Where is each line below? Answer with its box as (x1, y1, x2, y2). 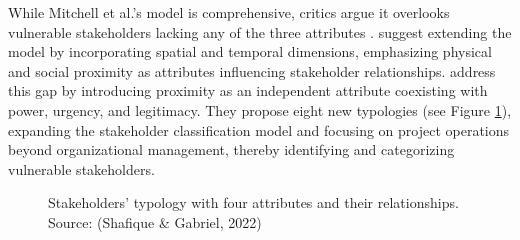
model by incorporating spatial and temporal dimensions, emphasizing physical (8, 41, 492, 62)
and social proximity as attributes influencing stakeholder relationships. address (8, 60, 496, 81)
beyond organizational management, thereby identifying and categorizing (8, 139, 455, 160)
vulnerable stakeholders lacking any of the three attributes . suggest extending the (8, 21, 512, 42)
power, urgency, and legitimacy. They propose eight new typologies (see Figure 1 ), (8, 99, 512, 120)
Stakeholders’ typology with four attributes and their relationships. (48, 192, 459, 213)
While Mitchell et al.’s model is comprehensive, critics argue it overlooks (8, 2, 450, 22)
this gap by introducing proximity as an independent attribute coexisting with (8, 80, 488, 101)
